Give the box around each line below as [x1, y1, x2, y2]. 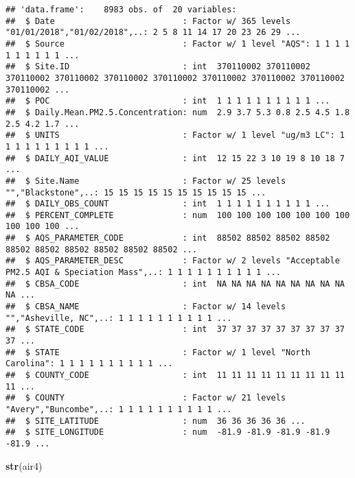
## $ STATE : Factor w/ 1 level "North [5, 347, 310, 357]
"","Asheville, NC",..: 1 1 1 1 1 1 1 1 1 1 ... [5, 313, 232, 323]
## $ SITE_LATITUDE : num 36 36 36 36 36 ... [5, 416, 306, 426]
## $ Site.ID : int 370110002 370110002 [5, 62, 310, 72]
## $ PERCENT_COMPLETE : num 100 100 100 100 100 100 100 [5, 210, 350, 220]
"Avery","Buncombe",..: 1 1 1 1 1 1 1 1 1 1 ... [5, 404, 232, 414]
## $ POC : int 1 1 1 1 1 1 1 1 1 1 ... [5, 96, 330, 106]
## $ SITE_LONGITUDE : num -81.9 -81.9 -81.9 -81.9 [5, 427, 330, 438]
